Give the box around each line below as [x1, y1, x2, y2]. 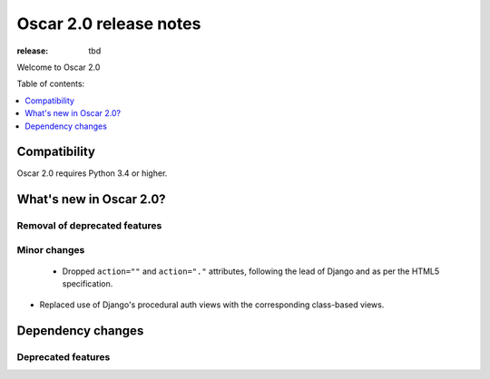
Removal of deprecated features [16, 219, 162, 232]
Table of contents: [16, 78, 85, 90]
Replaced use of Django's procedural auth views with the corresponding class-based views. [39, 299, 385, 310]
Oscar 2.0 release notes [16, 14, 201, 34]
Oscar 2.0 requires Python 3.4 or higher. [16, 168, 168, 179]
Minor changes [16, 243, 85, 256]
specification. [62, 278, 113, 289]
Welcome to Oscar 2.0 [16, 62, 101, 73]
